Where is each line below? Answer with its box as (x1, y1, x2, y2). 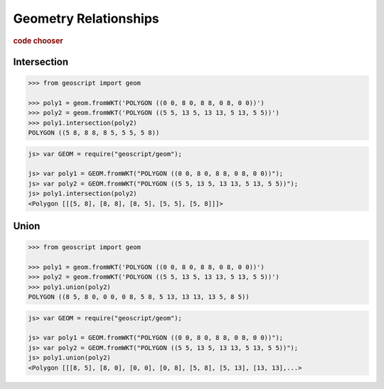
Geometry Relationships (13, 11, 159, 26)
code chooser (13, 35, 63, 45)
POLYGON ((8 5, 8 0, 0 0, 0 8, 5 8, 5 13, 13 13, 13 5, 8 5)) (28, 293, 250, 301)
